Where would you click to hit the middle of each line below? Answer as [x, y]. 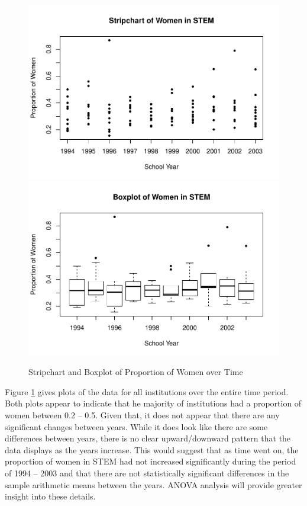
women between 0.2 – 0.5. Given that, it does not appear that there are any [142, 415]
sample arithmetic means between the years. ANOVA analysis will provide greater [153, 484]
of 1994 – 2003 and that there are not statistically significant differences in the [147, 473]
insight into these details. [50, 496]
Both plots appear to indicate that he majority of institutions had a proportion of [153, 403]
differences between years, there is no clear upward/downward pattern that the [148, 438]
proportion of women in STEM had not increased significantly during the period [151, 461]
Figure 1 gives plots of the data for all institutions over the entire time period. [147, 391]
